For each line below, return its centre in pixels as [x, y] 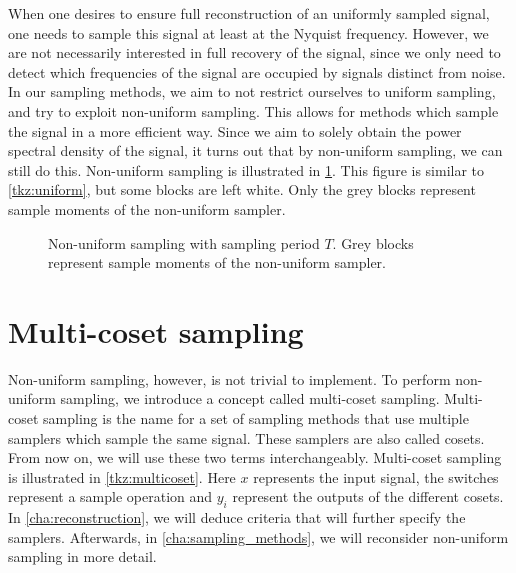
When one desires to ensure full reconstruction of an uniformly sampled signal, [249, 13]
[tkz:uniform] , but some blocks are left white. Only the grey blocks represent [242, 189]
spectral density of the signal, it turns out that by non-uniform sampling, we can [255, 150]
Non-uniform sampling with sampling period [184, 242]
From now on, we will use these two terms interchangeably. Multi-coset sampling [255, 457]
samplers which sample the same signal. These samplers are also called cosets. [246, 437]
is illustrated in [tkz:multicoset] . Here [122, 476]
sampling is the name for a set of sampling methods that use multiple [256, 418]
